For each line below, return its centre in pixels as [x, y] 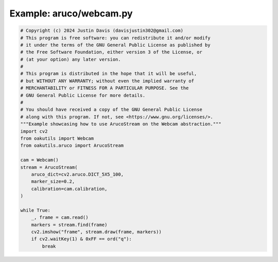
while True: [36, 210]
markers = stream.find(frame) [69, 224]
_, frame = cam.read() [60, 218]
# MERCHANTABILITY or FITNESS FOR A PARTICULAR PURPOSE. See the [105, 88]
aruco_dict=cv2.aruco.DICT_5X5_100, [77, 174]
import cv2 [34, 131]
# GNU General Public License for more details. [83, 95]
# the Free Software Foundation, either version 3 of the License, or [111, 52]
